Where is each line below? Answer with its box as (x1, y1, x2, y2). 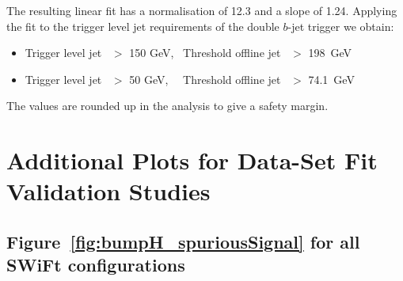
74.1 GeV (308, 70, 355, 87)
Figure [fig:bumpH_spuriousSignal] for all (6, 229, 360, 253)
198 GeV (308, 44, 352, 61)
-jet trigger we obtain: (287, 17, 394, 34)
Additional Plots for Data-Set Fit (6, 144, 378, 177)
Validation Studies (6, 175, 211, 207)
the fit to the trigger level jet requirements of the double (6, 17, 279, 34)
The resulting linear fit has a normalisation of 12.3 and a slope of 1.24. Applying (6, 2, 397, 18)
